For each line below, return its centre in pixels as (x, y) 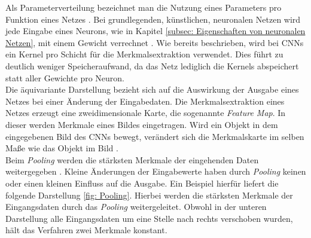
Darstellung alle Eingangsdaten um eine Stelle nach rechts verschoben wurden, (149, 218)
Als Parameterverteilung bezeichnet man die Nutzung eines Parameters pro (144, 7)
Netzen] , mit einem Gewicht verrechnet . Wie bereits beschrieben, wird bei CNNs (155, 42)
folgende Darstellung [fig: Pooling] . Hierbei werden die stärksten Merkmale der (149, 195)
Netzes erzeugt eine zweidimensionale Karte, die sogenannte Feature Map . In (146, 113)
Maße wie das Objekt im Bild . (62, 148)
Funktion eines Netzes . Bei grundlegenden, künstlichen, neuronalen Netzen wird (153, 19)
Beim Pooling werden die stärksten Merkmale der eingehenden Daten (132, 159)
